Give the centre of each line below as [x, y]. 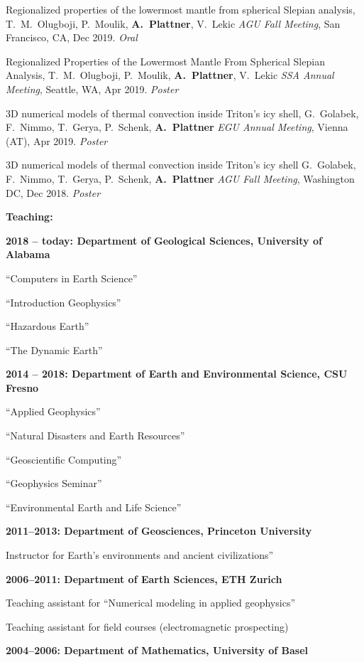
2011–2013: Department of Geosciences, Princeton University [159, 531]
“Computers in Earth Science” [72, 278]
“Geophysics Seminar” [54, 483]
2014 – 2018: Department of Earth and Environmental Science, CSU [177, 374]
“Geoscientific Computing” [64, 459]
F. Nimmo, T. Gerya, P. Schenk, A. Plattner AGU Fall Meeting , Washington [180, 178]
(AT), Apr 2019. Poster [57, 140]
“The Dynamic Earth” [54, 349]
